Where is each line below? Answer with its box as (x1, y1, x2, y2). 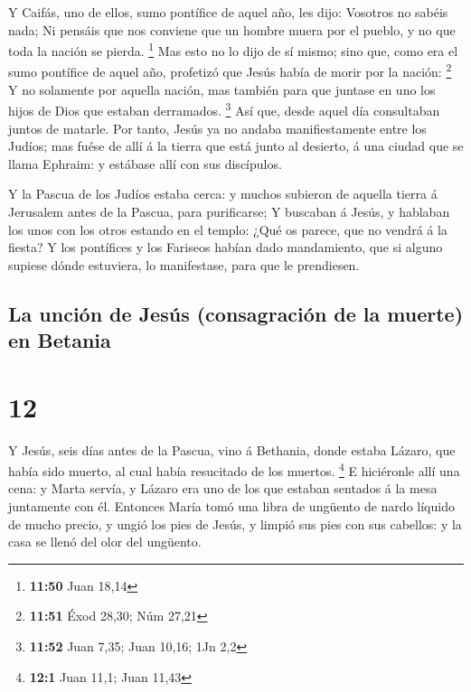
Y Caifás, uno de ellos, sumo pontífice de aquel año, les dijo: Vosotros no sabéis (8, 3, 448, 21)
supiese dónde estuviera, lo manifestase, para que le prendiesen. (8, 255, 360, 274)
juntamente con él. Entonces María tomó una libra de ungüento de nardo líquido (8, 497, 455, 516)
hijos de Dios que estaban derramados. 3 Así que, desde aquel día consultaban (8, 98, 440, 119)
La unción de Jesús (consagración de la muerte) (8, 299, 464, 327)
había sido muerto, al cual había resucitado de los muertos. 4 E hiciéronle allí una (8, 459, 460, 480)
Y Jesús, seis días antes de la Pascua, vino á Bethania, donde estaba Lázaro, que (8, 440, 456, 459)
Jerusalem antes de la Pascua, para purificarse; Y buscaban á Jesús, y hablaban (8, 201, 450, 220)
